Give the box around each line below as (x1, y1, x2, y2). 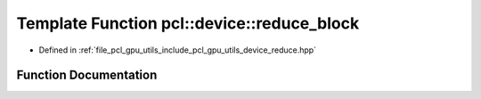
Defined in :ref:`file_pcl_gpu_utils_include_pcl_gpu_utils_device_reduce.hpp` (38, 45, 316, 55)
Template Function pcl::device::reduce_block (16, 13, 360, 33)
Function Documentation (16, 68, 158, 83)
